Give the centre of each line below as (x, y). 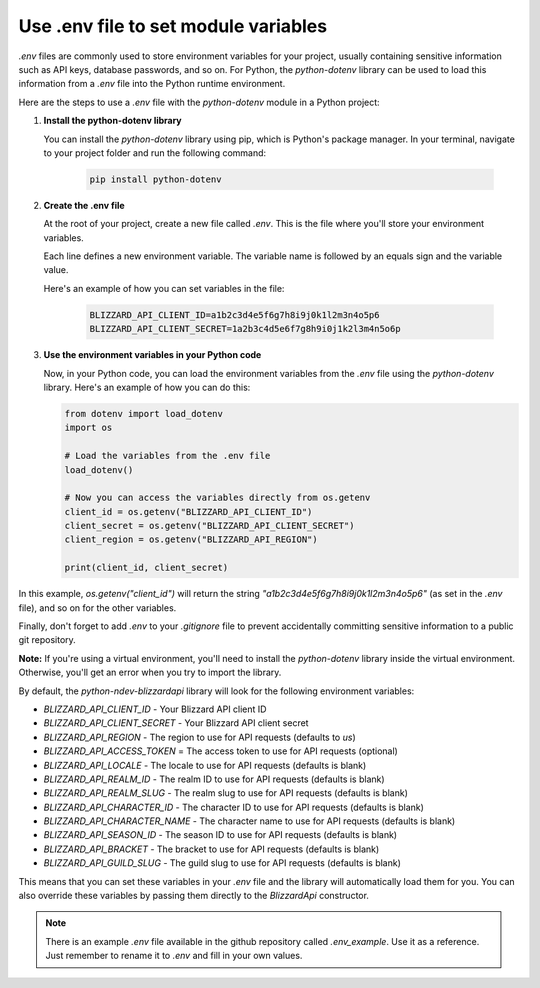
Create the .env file (84, 205)
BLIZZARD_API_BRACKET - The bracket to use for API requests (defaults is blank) (211, 849)
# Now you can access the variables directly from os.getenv (217, 498)
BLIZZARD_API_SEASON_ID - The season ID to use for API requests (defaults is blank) (220, 835)
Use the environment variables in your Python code (152, 355)
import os (88, 428)
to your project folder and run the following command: (155, 152)
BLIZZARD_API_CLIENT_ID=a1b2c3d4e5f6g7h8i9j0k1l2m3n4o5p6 (234, 314)
